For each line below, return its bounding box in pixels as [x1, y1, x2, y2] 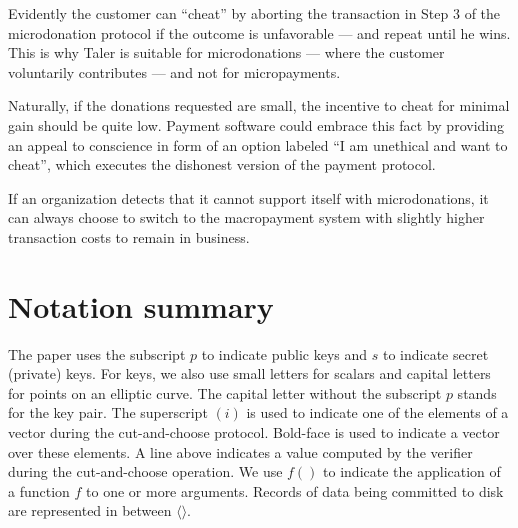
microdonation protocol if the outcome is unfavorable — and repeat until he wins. [8, 22, 511, 43]
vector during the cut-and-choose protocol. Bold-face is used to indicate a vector [8, 422, 500, 443]
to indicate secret [382, 343, 489, 364]
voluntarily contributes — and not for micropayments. [8, 61, 341, 82]
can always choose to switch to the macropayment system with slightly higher [8, 207, 485, 228]
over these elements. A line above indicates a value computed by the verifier [8, 441, 473, 462]
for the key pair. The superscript [8, 402, 208, 423]
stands [457, 382, 497, 403]
